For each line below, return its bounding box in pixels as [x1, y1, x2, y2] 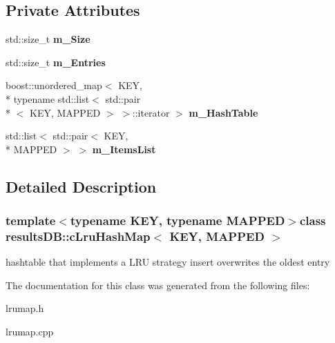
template [6, 212, 56, 229]
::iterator [132, 105, 170, 119]
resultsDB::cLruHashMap [6, 227, 151, 244]
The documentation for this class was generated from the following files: [6, 277, 310, 292]
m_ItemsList [92, 141, 156, 156]
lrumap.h [6, 301, 44, 315]
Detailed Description [6, 175, 157, 197]
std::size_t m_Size [6, 32, 90, 46]
